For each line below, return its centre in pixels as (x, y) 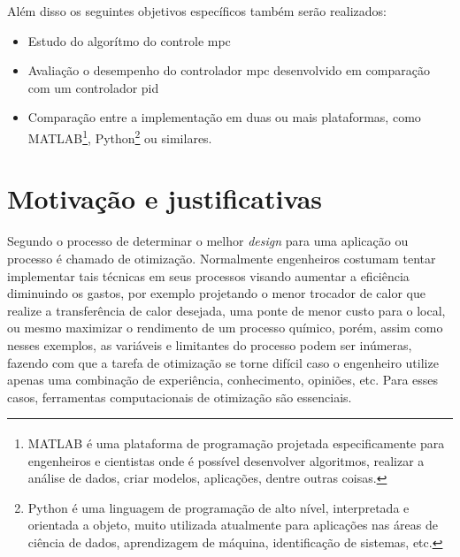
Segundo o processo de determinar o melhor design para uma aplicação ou (208, 241)
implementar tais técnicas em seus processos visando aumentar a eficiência (208, 275)
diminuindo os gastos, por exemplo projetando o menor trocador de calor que (216, 293)
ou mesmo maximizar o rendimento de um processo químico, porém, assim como (225, 328)
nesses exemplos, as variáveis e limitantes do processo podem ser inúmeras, (210, 344)
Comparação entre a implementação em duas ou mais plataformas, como (224, 117)
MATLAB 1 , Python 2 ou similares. (120, 136)
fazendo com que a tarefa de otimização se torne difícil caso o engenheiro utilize (223, 362)
